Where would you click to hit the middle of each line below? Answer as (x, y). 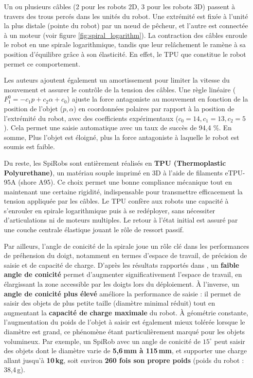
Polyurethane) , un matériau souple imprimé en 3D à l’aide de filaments (113, 172)
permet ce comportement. (42, 63)
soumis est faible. (29, 146)
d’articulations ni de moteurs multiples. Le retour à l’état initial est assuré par (121, 220)
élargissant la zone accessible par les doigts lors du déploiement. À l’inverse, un (122, 284)
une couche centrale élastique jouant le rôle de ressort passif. (94, 230)
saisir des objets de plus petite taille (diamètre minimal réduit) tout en (110, 303)
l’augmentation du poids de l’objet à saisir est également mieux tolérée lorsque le (125, 322)
